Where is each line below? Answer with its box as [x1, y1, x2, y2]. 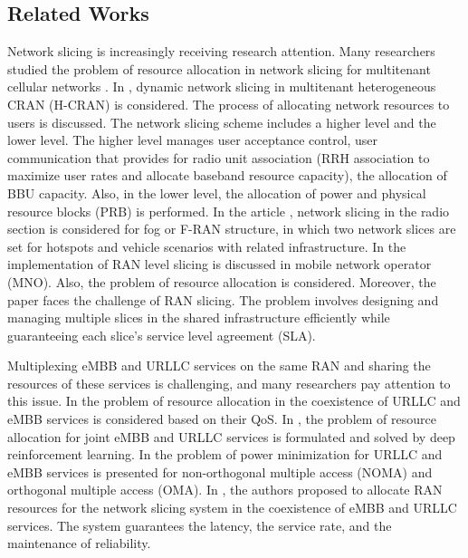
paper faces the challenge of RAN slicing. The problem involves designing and [7, 290, 439, 309]
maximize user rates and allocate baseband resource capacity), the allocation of [7, 166, 447, 185]
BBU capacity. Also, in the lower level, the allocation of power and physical [7, 183, 426, 202]
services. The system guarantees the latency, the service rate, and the [7, 515, 392, 534]
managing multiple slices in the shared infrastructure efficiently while [7, 308, 390, 327]
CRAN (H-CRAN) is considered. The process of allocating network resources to [7, 94, 450, 113]
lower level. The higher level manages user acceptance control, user [7, 130, 378, 149]
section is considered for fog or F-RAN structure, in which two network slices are [7, 219, 456, 238]
